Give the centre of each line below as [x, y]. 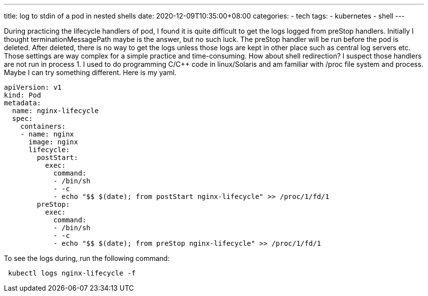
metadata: [22, 103]
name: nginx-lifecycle [55, 111]
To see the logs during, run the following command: [87, 258]
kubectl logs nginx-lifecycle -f [72, 273]
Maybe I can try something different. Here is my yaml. [90, 72]
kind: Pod [22, 95]
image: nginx [53, 142]
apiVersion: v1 [33, 87]
